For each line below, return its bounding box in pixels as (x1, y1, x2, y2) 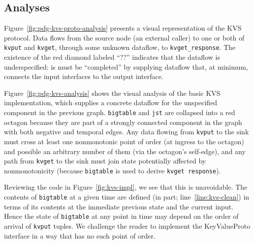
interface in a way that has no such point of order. (4, 230, 156, 241)
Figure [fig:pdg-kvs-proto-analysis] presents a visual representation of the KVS (4, 23, 242, 33)
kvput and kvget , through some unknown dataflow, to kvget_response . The (4, 42, 236, 52)
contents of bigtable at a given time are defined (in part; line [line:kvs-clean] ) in (4, 192, 250, 202)
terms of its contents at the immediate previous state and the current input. (4, 201, 234, 211)
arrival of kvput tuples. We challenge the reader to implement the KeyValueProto (4, 220, 251, 231)
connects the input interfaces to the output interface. (4, 71, 163, 81)
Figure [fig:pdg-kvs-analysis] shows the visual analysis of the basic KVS (4, 87, 221, 98)
